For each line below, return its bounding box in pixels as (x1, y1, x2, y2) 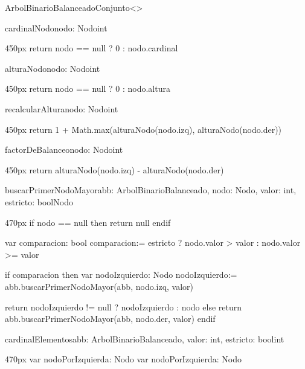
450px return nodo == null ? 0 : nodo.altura (5, 82, 170, 95)
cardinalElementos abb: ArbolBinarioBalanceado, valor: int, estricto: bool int (5, 332, 284, 345)
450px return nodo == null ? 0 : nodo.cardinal (5, 42, 178, 54)
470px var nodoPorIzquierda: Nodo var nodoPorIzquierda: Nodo (5, 353, 242, 365)
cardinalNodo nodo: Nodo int (5, 21, 108, 34)
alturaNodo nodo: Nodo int (5, 62, 100, 74)
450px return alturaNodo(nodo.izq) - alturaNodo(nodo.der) (5, 163, 224, 176)
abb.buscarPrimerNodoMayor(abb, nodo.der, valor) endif (5, 312, 216, 325)
